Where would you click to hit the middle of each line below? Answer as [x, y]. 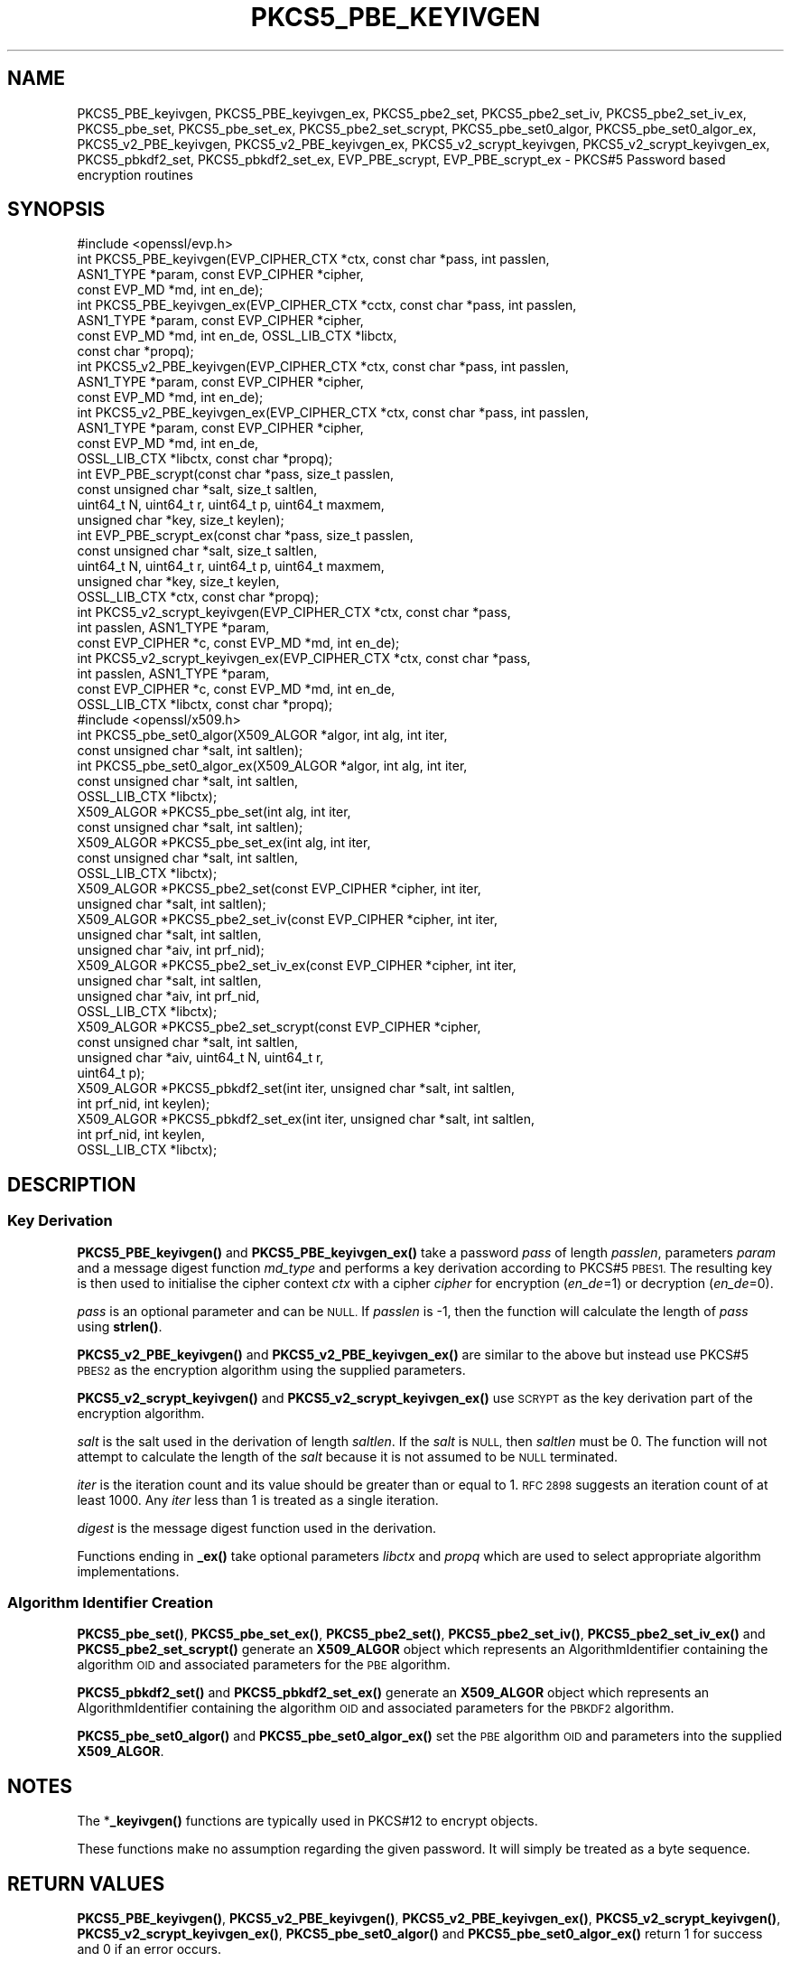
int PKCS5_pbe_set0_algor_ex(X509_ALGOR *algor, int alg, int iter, [272, 766]
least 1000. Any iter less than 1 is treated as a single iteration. [258, 1500]
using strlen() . [120, 1326]
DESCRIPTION [72, 1184]
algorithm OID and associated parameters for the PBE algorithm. [264, 1665]
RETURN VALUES [86, 1883]
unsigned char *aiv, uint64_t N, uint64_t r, [200, 1058]
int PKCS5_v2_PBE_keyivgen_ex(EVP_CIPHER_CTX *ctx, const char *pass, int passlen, [333, 413]
